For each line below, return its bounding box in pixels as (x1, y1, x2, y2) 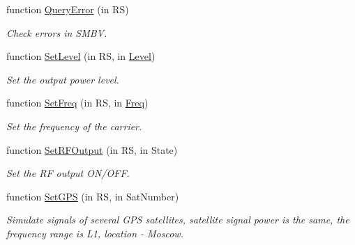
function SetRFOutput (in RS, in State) (6, 142, 178, 157)
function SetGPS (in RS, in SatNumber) (6, 189, 179, 203)
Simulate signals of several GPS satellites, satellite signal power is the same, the (6, 212, 349, 227)
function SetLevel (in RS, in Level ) (6, 49, 156, 63)
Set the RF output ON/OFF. (6, 166, 130, 180)
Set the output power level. (6, 72, 119, 86)
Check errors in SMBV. (6, 25, 107, 40)
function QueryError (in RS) (6, 2, 129, 16)
